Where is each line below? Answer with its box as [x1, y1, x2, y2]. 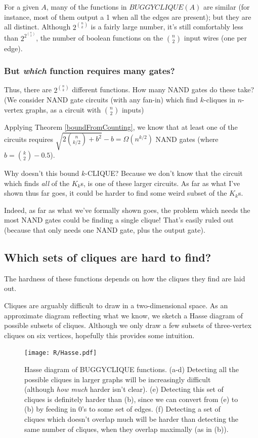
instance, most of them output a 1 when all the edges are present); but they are [4, 11, 251, 22]
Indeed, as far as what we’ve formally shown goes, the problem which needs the [4, 204, 250, 215]
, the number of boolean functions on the [36, 32, 163, 43]
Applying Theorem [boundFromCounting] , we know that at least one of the [4, 121, 238, 132]
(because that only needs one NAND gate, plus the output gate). [4, 225, 205, 235]
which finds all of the [4, 177, 70, 188]
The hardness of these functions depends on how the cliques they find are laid [4, 273, 245, 283]
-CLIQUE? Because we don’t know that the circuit [85, 168, 243, 178]
